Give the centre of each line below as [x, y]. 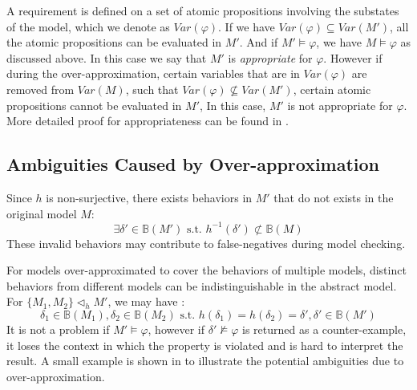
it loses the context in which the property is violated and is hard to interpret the [205, 345]
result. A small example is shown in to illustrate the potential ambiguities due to [205, 361]
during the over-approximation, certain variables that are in [153, 73]
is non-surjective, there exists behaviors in [149, 197]
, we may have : [146, 301]
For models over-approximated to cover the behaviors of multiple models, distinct [206, 270]
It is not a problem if [58, 329]
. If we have [247, 26]
